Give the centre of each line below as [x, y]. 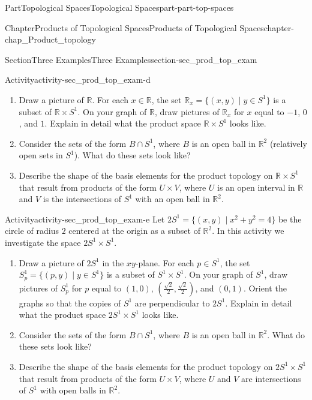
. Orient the [265, 288]
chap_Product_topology [50, 39]
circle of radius [32, 231]
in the [113, 262]
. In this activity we [248, 231]
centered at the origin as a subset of [134, 231]
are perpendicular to [172, 303]
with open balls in [73, 390]
